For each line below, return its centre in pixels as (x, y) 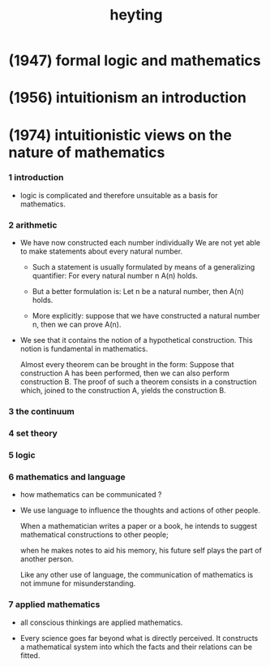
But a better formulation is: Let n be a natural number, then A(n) (138, 292)
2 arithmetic (33, 225)
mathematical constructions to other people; (94, 535)
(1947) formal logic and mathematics (135, 61)
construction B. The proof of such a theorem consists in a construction (138, 382)
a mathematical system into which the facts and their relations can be (136, 647)
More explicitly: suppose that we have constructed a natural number (146, 316)
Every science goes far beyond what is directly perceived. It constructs (139, 638)
